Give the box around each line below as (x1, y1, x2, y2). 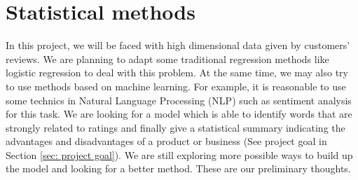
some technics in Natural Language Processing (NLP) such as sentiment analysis (6, 92, 352, 107)
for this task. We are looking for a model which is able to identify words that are (6, 106, 352, 121)
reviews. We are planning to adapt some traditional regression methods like (6, 51, 329, 66)
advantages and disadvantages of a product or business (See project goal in (6, 134, 327, 148)
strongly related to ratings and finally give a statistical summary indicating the (6, 120, 345, 134)
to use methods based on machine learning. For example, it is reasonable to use (6, 78, 346, 93)
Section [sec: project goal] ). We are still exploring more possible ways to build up (6, 147, 353, 162)
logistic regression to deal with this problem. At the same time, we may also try (6, 65, 348, 80)
